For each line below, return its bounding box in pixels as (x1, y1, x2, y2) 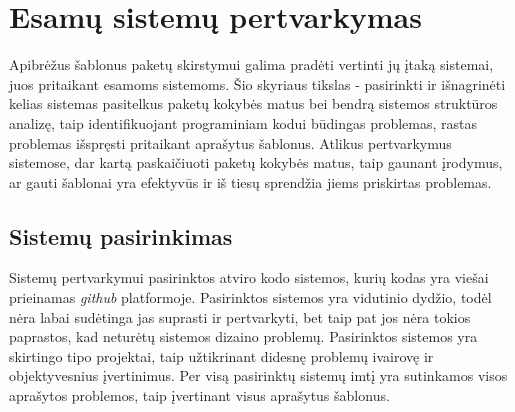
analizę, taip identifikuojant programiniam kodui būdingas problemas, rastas (9, 112, 477, 133)
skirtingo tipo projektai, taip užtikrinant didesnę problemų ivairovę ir (9, 345, 434, 366)
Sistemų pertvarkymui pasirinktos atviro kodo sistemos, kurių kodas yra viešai (9, 267, 489, 288)
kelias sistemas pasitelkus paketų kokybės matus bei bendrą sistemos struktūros (9, 93, 498, 114)
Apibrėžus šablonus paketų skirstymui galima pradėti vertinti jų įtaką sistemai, (9, 54, 494, 75)
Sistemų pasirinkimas (9, 220, 233, 251)
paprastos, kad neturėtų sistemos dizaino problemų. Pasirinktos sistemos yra (9, 326, 478, 347)
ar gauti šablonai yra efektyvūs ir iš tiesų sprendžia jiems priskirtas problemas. (9, 171, 492, 192)
